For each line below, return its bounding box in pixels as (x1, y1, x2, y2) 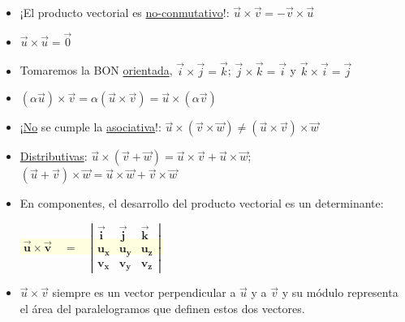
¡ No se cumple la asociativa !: (19, 118, 162, 135)
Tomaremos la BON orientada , (19, 62, 173, 79)
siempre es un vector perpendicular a (52, 284, 236, 301)
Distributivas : (19, 148, 88, 165)
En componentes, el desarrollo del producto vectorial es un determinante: (19, 195, 384, 212)
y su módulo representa (282, 284, 399, 301)
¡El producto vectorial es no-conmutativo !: (19, 4, 230, 20)
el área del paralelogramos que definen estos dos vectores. (19, 299, 305, 316)
